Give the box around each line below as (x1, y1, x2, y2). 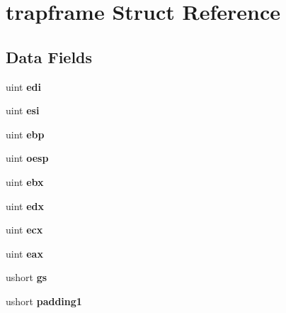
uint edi (6, 79, 41, 94)
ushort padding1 (6, 293, 82, 308)
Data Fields (6, 45, 93, 67)
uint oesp (6, 150, 49, 165)
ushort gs (6, 270, 47, 285)
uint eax (6, 246, 43, 260)
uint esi (6, 103, 40, 118)
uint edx (6, 198, 45, 213)
